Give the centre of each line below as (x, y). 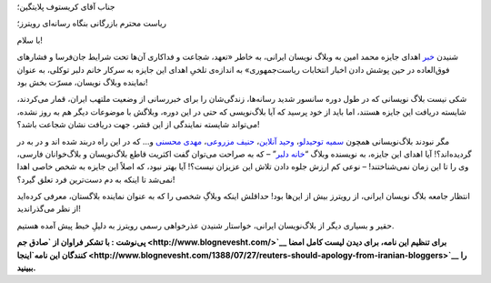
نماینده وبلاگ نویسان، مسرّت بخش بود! (82, 82)
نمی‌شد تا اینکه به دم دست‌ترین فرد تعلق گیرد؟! (96, 179)
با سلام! (30, 40)
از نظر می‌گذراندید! (49, 208)
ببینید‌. (26, 268)
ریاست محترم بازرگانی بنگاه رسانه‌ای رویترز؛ (92, 24)
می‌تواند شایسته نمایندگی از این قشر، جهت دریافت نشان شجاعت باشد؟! (138, 125)
